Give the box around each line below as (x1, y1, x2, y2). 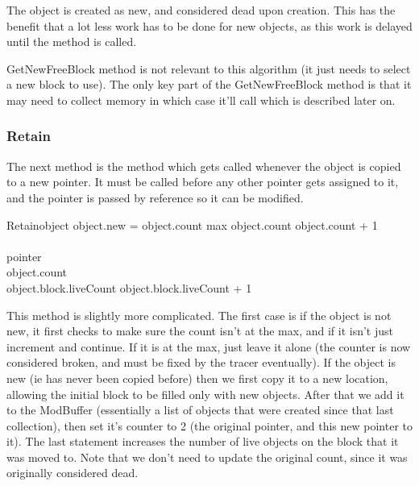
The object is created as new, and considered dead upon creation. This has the (6, 2, 396, 18)
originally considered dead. (6, 464, 139, 481)
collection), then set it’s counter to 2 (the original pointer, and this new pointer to (6, 417, 413, 434)
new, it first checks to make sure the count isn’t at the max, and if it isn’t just (6, 322, 394, 339)
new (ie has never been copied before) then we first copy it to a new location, (6, 369, 388, 386)
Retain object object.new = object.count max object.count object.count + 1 (6, 216, 378, 233)
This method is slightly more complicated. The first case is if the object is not (6, 306, 392, 323)
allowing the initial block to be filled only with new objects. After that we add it (6, 385, 404, 402)
